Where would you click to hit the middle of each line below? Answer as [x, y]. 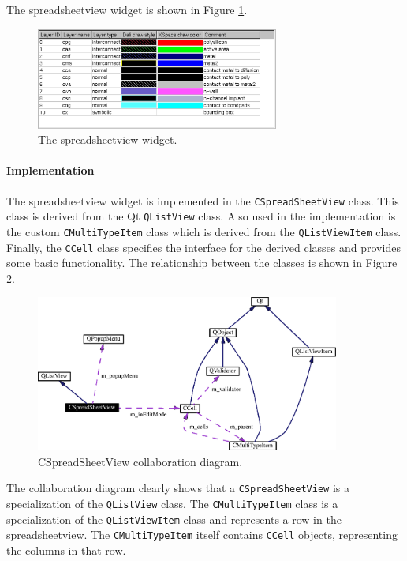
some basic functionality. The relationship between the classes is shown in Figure [202, 263]
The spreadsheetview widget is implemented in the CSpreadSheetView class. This [203, 200]
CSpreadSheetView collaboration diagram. [140, 461]
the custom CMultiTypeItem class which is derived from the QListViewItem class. [204, 231]
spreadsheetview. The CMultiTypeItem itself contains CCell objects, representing [202, 535]
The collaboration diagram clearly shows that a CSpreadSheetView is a [178, 488]
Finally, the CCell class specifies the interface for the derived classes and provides [203, 247]
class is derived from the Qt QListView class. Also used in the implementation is [201, 216]
